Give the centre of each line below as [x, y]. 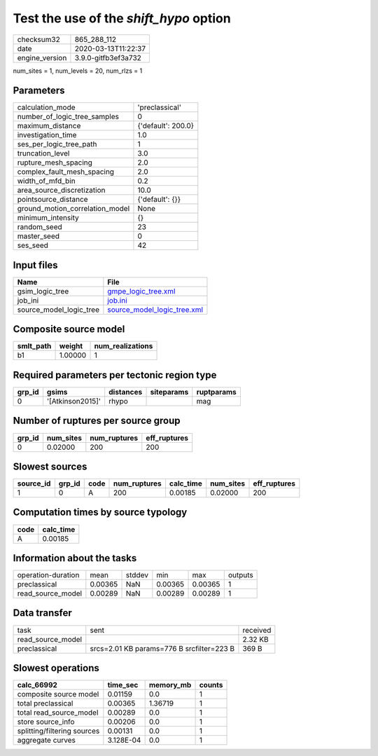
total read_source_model [58, 713]
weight [71, 346]
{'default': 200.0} [166, 126]
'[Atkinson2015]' [74, 401]
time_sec [123, 685]
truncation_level [43, 153]
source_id [34, 483]
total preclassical [45, 703]
